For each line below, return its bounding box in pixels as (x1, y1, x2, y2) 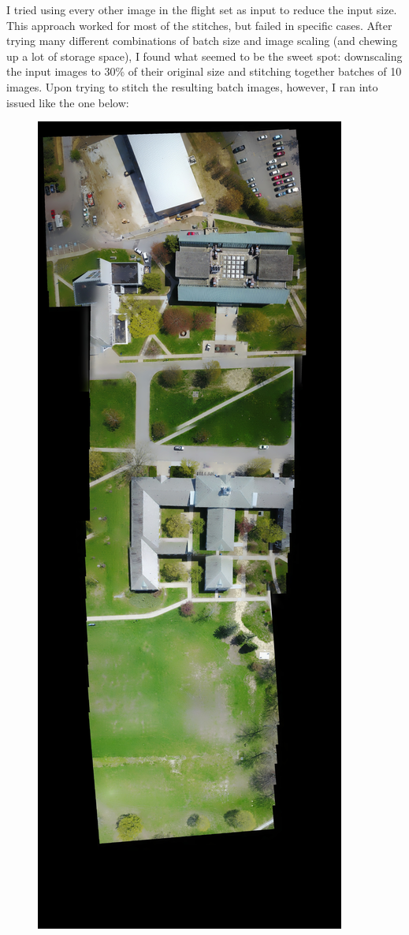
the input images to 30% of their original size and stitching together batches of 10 (6, 63, 402, 80)
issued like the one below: (6, 94, 129, 110)
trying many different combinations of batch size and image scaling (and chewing (6, 32, 398, 49)
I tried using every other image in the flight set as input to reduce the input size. (6, 2, 397, 17)
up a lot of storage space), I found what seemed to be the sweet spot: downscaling (6, 47, 403, 64)
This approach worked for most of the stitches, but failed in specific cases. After (6, 17, 392, 33)
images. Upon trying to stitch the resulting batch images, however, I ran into (6, 78, 378, 95)
